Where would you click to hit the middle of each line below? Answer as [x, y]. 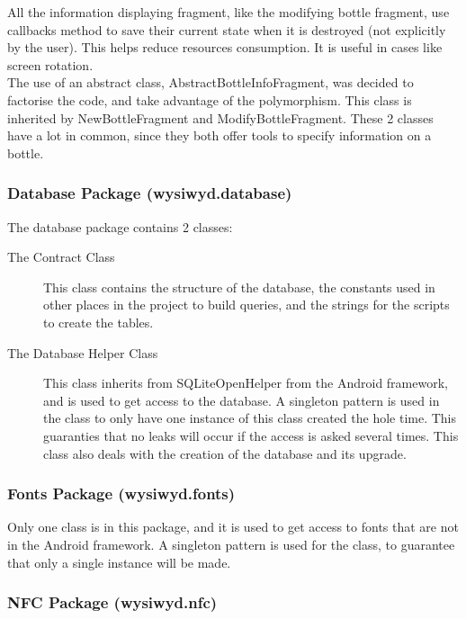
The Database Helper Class [83, 352]
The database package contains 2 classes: [120, 226]
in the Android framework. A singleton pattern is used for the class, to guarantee [231, 544]
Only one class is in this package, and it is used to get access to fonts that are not [233, 527]
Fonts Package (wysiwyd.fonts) [121, 493]
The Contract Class [61, 257]
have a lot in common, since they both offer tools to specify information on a [220, 135]
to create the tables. [99, 322]
